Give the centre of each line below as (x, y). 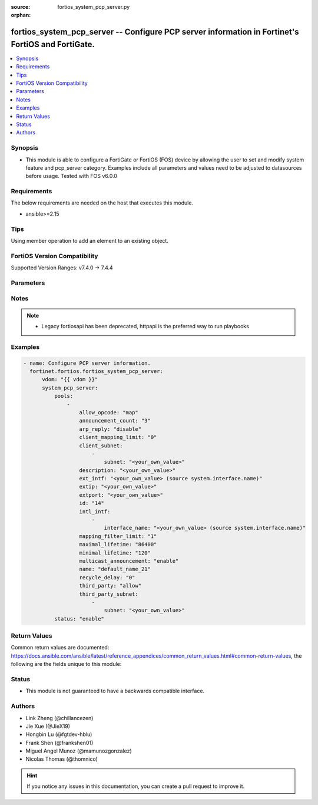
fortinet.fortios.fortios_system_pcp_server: (96, 371)
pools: (64, 396)
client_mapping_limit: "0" (118, 437)
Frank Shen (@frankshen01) (59, 743)
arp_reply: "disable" (110, 429)
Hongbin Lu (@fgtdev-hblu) (59, 734)
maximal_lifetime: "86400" (118, 545)
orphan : (21, 15)
